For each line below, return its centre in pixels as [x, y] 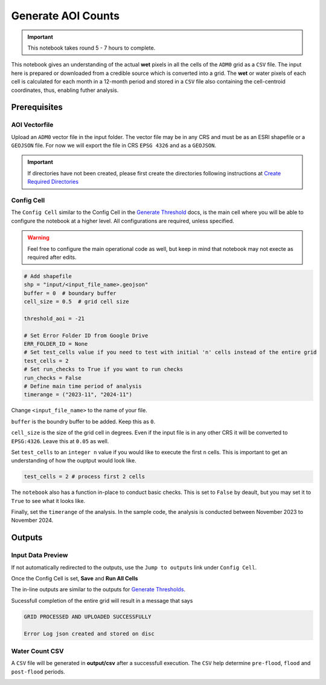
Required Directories [53, 182]
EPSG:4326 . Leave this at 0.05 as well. [60, 441]
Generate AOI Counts [66, 16]
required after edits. [52, 257]
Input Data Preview [40, 555]
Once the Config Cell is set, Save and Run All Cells [75, 578]
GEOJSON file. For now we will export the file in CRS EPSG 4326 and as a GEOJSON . [114, 146]
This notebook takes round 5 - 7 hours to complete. [91, 48]
